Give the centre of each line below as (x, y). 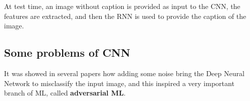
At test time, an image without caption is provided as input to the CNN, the (122, 6)
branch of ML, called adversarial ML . (65, 93)
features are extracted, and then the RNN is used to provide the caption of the (125, 16)
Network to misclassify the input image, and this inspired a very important (119, 83)
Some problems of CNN (67, 52)
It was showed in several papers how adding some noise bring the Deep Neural (124, 73)
